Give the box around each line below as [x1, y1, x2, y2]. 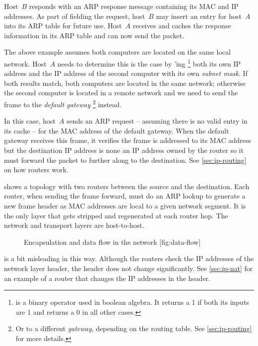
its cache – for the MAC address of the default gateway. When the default [4, 125, 229, 136]
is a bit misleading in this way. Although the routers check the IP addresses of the [4, 253, 254, 264]
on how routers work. [4, 164, 68, 175]
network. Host [4, 58, 47, 69]
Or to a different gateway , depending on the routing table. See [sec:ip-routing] [15, 323, 252, 334]
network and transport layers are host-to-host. [4, 220, 144, 230]
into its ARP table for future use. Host [4, 20, 122, 31]
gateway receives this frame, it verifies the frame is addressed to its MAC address [4, 135, 251, 145]
